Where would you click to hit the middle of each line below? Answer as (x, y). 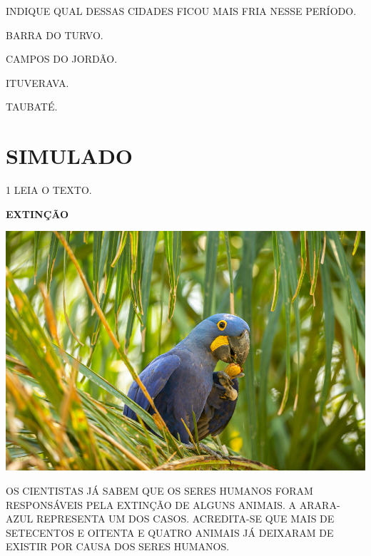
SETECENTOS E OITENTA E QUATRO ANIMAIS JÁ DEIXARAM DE (170, 532)
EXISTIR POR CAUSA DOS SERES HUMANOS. (118, 546)
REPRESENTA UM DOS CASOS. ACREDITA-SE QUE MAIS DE (185, 519)
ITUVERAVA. (37, 82)
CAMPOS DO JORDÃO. (62, 59)
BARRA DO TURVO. (55, 35)
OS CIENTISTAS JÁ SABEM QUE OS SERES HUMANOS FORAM (159, 491)
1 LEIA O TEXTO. (49, 190)
